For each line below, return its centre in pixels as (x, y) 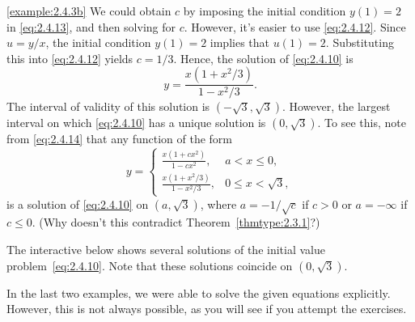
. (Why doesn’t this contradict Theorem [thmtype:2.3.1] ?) (176, 222)
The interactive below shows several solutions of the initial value (166, 250)
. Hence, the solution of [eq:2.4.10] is (263, 58)
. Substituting (360, 42)
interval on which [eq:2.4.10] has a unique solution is (136, 123)
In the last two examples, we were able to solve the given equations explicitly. (199, 292)
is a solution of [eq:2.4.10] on (78, 203)
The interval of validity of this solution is (108, 106)
